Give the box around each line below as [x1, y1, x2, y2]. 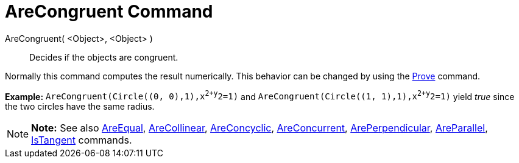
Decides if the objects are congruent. [29, 52, 178, 62]
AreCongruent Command [5, 1, 213, 22]
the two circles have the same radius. [5, 101, 155, 112]
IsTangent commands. [31, 134, 132, 147]
